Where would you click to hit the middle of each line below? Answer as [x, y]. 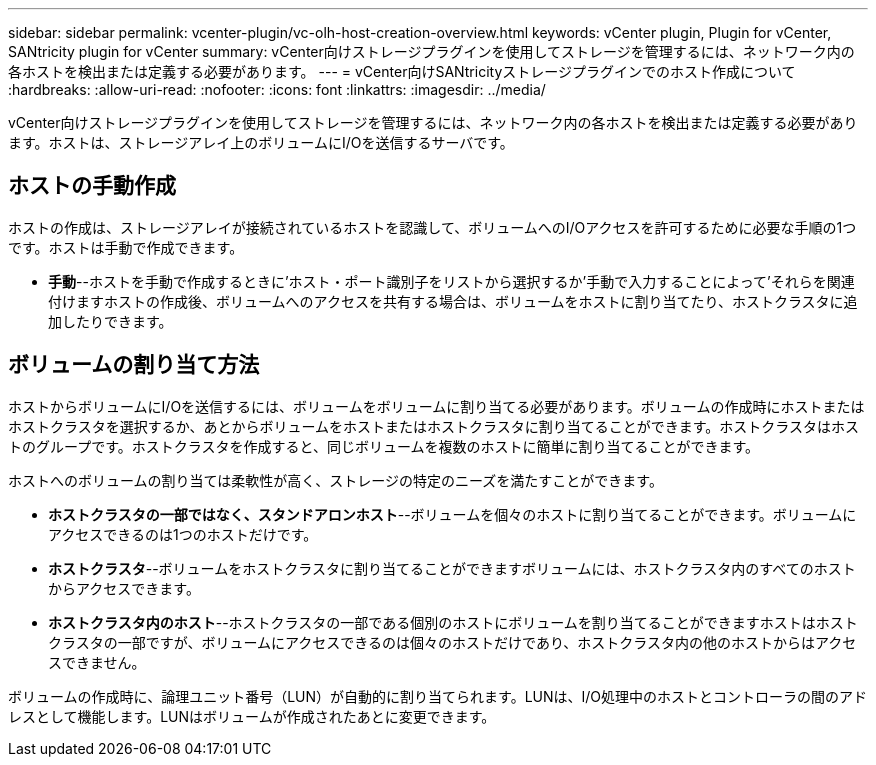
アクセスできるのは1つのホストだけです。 [183, 534]
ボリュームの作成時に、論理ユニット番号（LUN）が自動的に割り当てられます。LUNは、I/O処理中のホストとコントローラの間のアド [438, 696]
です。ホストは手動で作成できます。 [126, 247]
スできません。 [97, 662]
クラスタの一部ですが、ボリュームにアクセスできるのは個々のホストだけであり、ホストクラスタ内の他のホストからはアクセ [452, 642]
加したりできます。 [110, 321]
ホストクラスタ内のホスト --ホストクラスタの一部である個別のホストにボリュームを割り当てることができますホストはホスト [453, 622]
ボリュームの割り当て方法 [134, 365]
